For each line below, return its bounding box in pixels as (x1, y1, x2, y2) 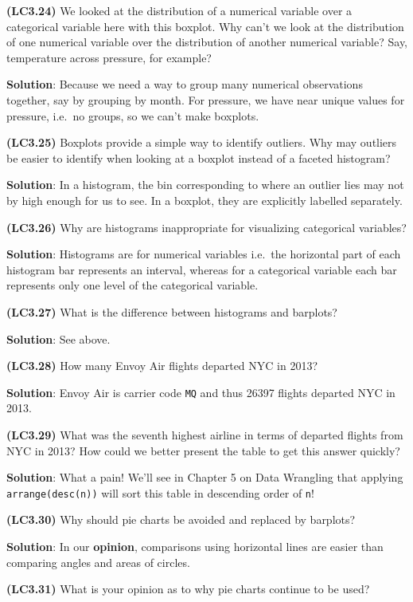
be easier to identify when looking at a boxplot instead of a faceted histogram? (6, 149, 391, 166)
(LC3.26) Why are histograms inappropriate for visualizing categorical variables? (6, 218, 407, 235)
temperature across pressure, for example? (6, 49, 212, 65)
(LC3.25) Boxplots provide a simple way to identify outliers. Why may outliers (6, 134, 397, 151)
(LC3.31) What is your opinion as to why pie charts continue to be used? (6, 580, 370, 597)
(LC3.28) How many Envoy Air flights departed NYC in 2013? (6, 357, 318, 374)
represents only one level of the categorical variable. (6, 277, 259, 293)
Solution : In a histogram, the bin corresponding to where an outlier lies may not (6, 176, 404, 193)
